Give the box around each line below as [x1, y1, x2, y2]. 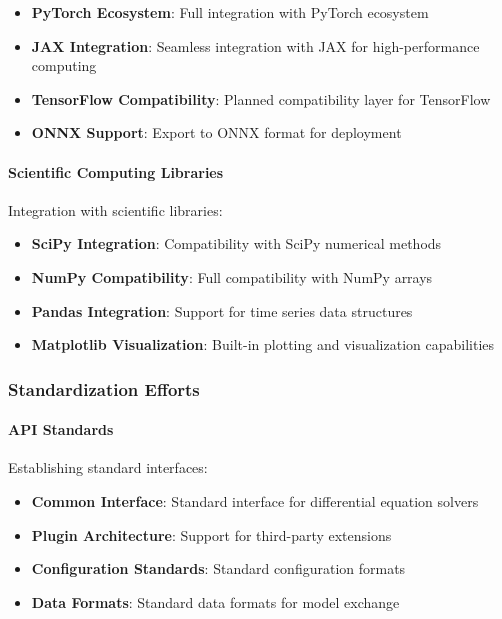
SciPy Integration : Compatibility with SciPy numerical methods [31, 233, 442, 254]
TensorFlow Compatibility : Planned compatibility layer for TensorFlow [31, 88, 491, 109]
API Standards [8, 419, 114, 440]
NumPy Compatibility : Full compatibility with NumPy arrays [31, 266, 433, 287]
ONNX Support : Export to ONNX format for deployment [31, 122, 402, 143]
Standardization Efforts [8, 376, 200, 401]
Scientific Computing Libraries [8, 161, 224, 182]
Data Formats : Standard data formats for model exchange [31, 591, 400, 612]
